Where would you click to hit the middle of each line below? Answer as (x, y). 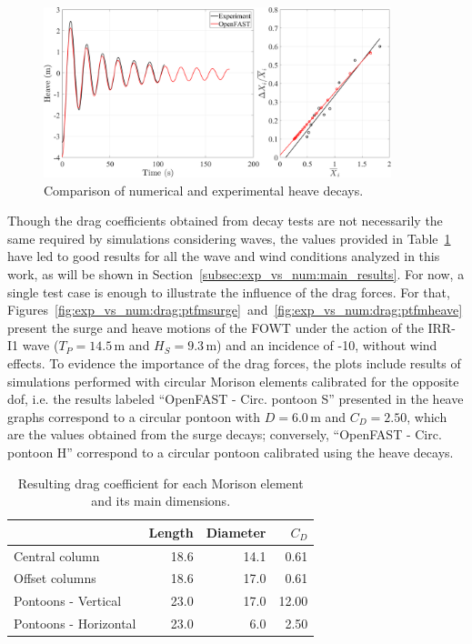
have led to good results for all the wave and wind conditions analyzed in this (224, 256)
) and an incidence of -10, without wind (327, 345)
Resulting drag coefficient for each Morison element (161, 483)
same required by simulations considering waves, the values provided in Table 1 (229, 238)
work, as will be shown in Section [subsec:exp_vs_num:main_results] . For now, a (236, 274)
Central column (57, 555)
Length (171, 532)
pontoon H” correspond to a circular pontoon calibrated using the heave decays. (231, 452)
